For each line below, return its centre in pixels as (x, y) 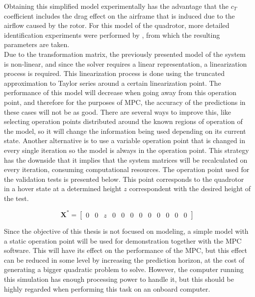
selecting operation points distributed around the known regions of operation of (123, 121)
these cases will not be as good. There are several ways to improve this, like (117, 111)
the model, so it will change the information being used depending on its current (125, 131)
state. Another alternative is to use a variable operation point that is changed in (125, 140)
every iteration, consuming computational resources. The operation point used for (127, 169)
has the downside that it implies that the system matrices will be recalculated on (126, 160)
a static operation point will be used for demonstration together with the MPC (123, 240)
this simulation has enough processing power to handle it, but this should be (119, 279)
